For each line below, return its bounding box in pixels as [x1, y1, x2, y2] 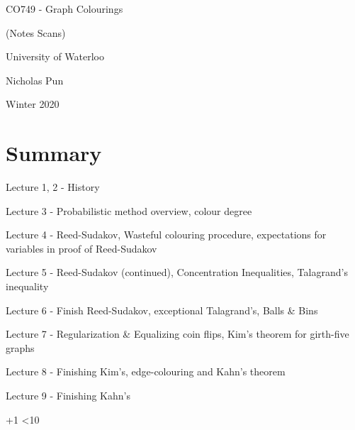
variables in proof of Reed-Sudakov [6, 241, 157, 255]
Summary [6, 138, 102, 167]
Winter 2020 [6, 97, 60, 111]
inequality [6, 279, 49, 294]
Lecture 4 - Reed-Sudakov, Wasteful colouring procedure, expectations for [6, 227, 327, 242]
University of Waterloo [6, 49, 105, 64]
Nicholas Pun [6, 72, 64, 87]
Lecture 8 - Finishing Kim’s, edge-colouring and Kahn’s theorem [6, 364, 286, 379]
